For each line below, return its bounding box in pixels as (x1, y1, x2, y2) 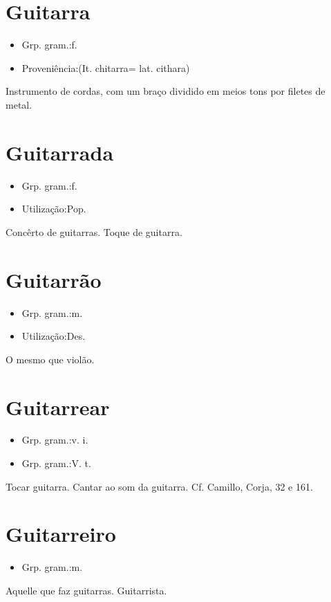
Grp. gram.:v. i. (21, 432, 88, 447)
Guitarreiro (6, 520, 116, 548)
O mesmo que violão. (6, 352, 95, 366)
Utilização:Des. (21, 329, 86, 343)
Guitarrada (6, 138, 114, 166)
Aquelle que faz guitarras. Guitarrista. (6, 583, 167, 597)
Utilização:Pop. (21, 201, 86, 216)
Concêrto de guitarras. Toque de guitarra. (6, 224, 182, 239)
